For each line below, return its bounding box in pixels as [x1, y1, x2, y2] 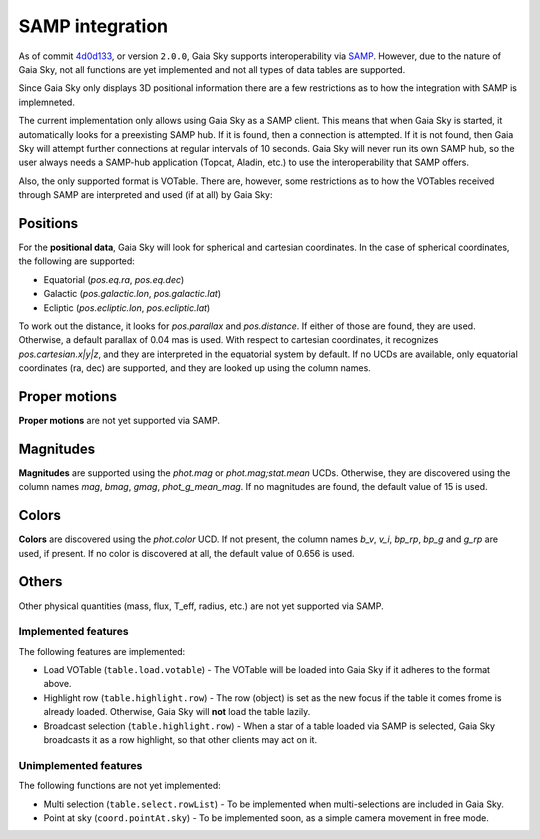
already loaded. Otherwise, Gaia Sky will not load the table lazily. [43, 706, 311, 718]
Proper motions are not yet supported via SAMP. [18, 415, 220, 426]
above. [43, 678, 72, 690]
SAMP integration [18, 15, 169, 37]
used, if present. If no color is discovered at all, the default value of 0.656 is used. [18, 547, 355, 559]
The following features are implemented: [18, 645, 186, 657]
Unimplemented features [18, 758, 143, 772]
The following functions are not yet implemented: [18, 780, 221, 792]
